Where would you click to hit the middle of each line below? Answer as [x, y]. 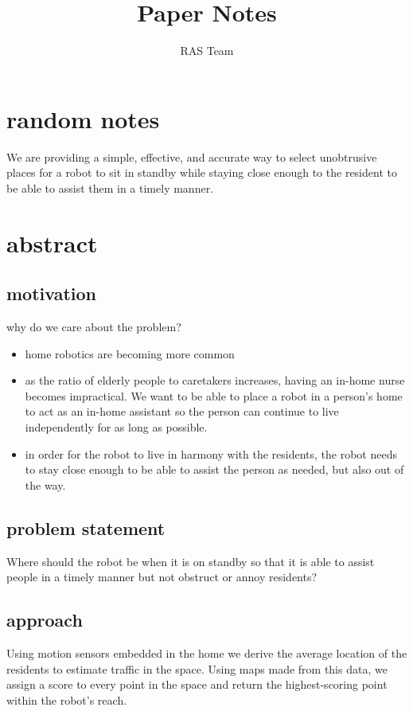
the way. [45, 484]
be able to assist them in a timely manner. [110, 188]
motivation [52, 293]
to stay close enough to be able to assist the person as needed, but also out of [214, 469]
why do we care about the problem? [94, 327]
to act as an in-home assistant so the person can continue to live [182, 411]
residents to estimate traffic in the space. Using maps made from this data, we [197, 668]
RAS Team [207, 51]
